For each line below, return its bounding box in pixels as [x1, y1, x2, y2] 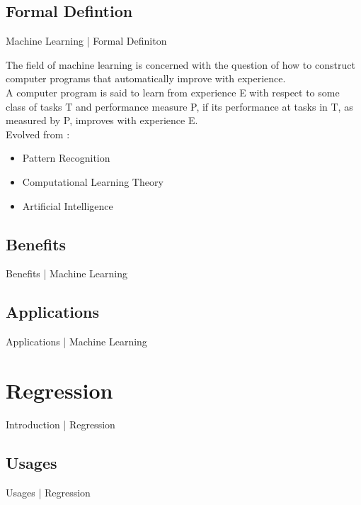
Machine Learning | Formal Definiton [6, 33, 167, 48]
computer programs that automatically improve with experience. [6, 71, 286, 86]
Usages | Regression [6, 484, 91, 499]
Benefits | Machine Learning [6, 266, 128, 281]
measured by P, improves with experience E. [6, 113, 198, 128]
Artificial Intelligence [22, 198, 113, 213]
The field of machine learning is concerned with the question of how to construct [6, 57, 355, 72]
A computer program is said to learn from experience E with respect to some [6, 84, 340, 99]
